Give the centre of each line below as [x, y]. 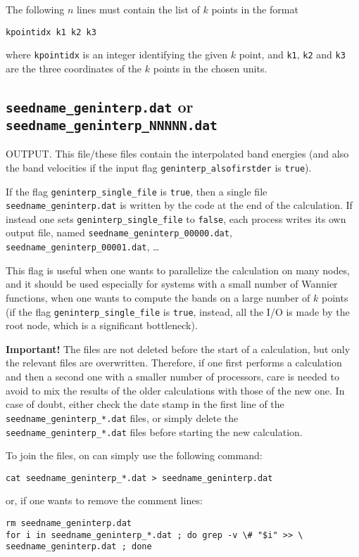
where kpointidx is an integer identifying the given [117, 55]
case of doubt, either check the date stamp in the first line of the [145, 404]
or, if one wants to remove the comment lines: [104, 500]
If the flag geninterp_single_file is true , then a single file [137, 191]
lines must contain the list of [138, 9]
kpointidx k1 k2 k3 [51, 32]
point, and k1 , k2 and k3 [292, 55]
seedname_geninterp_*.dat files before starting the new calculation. [154, 431]
